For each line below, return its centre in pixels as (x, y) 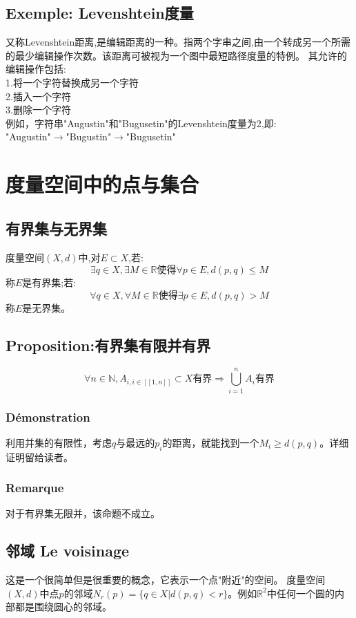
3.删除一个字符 (38, 110)
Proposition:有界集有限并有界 (108, 345)
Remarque (35, 488)
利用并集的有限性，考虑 (59, 442)
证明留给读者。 (39, 457)
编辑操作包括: (36, 69)
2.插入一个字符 (38, 96)
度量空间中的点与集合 (102, 184)
